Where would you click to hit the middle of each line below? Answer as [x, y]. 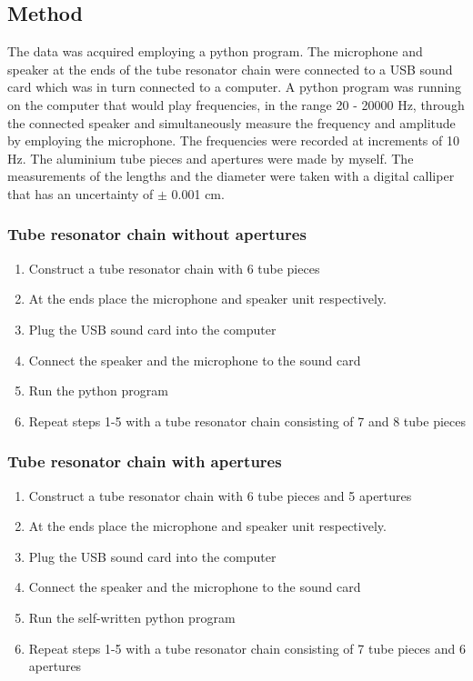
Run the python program [98, 391]
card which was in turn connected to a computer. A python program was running [234, 87]
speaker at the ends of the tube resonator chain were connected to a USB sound [230, 69]
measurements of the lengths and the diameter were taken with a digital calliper [231, 176]
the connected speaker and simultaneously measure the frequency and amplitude [231, 122]
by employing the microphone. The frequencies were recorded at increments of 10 [233, 140]
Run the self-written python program [132, 617]
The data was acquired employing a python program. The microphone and [215, 51]
